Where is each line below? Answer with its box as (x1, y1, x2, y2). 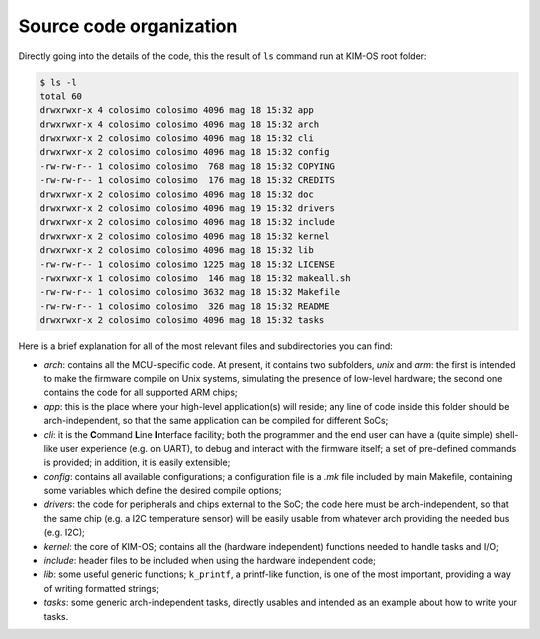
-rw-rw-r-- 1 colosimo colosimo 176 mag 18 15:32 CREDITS (39, 175, 335, 186)
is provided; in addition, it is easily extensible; (43, 456, 231, 469)
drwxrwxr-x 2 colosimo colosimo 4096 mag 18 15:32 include (39, 216, 335, 228)
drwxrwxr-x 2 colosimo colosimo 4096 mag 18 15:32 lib (39, 245, 314, 256)
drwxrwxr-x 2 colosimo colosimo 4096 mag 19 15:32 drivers (39, 203, 335, 214)
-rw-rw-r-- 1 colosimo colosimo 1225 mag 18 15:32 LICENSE (39, 258, 335, 270)
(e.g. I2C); (43, 526, 85, 539)
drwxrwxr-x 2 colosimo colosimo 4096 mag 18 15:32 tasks (39, 315, 325, 326)
